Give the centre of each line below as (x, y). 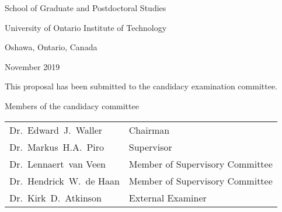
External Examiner (168, 197)
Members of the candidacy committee (72, 105)
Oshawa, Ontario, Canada (51, 47)
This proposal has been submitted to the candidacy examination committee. (141, 86)
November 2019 (32, 66)
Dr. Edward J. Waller (56, 130)
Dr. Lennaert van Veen (58, 164)
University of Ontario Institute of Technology (86, 27)
